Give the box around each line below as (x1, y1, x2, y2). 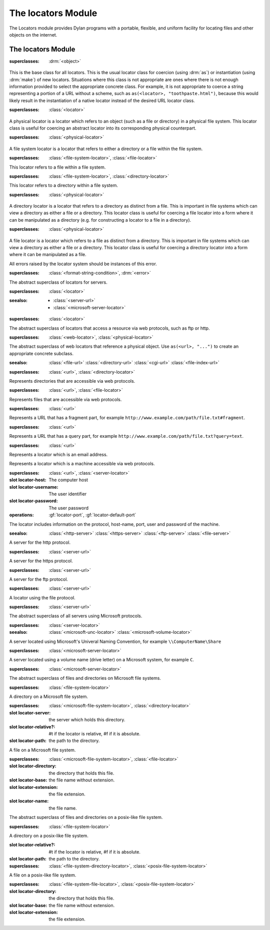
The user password (48, 505, 89, 511)
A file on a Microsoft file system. (9, 747, 76, 753)
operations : (9, 512, 34, 518)
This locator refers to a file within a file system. (9, 164, 106, 170)
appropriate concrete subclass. (9, 350, 73, 356)
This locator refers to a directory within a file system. (9, 183, 118, 189)
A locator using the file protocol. (9, 594, 75, 600)
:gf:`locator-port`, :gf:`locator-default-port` (48, 512, 136, 518)
